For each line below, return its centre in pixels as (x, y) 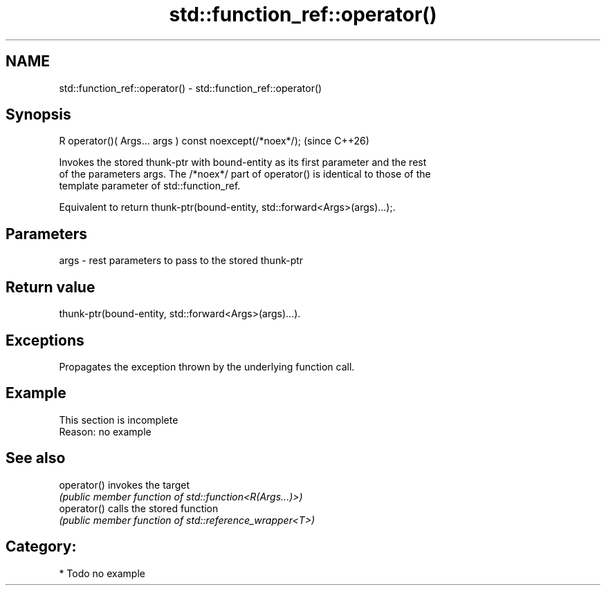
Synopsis (38, 115)
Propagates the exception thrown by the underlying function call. (207, 366)
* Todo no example (102, 573)
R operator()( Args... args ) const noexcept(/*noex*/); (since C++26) (214, 141)
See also (36, 458)
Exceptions (45, 340)
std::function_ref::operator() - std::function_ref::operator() (191, 88)
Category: (41, 547)
